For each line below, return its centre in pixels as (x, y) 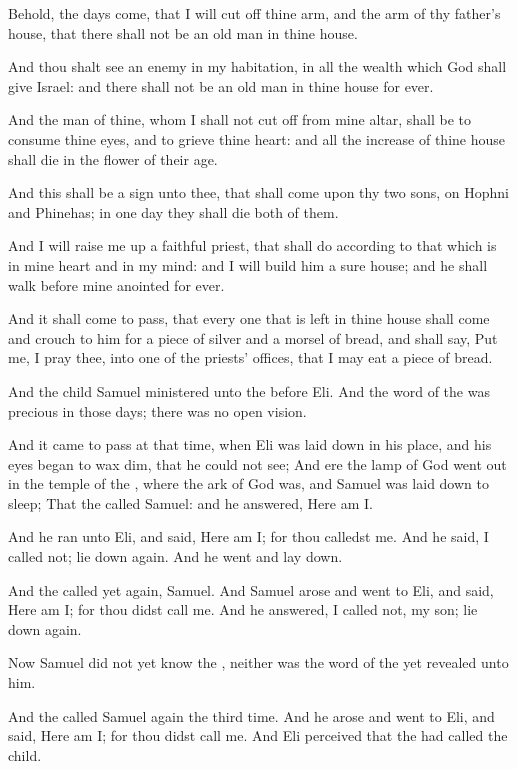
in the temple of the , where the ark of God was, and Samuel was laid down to (248, 483)
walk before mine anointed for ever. (116, 284)
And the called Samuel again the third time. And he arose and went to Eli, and (251, 715)
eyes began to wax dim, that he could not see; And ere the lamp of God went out (257, 463)
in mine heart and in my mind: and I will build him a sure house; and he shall (248, 264)
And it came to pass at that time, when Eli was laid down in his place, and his (250, 444)
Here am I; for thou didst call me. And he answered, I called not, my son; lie (243, 609)
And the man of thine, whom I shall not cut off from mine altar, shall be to (240, 119)
